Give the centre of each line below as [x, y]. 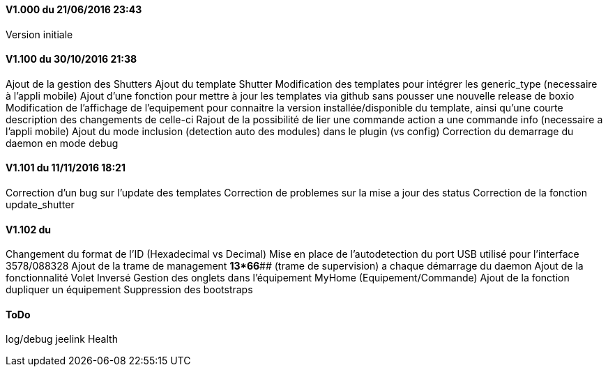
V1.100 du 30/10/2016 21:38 [71, 59]
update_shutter [40, 205]
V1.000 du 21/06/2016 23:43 [74, 9]
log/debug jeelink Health [62, 339]
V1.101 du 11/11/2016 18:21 [66, 168]
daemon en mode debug [62, 143]
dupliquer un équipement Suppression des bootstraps [129, 290]
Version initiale [39, 34]
